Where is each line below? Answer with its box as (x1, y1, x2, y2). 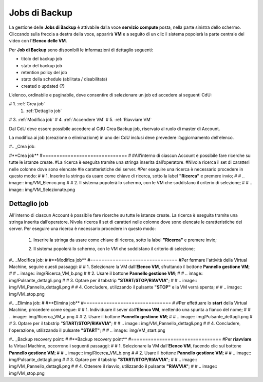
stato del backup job (21, 62, 63, 68)
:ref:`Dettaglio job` (25, 108, 62, 114)
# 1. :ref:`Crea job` (9, 101, 45, 107)
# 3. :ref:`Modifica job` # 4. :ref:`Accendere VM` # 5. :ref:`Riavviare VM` (9, 117, 152, 123)
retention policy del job (21, 69, 68, 75)
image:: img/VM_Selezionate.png (9, 187, 75, 192)
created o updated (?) (21, 83, 65, 89)
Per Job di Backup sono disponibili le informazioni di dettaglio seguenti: (9, 47, 153, 53)
